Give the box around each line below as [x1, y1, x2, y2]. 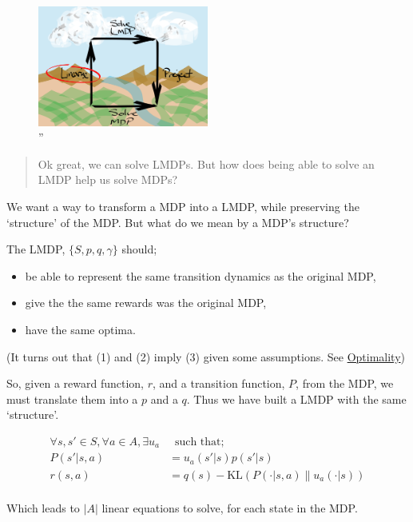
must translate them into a [6, 390, 138, 407]
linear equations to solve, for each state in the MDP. [101, 499, 358, 516]
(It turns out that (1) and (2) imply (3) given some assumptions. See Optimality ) [6, 348, 405, 365]
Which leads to [6, 499, 80, 516]
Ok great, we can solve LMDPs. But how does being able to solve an [38, 155, 375, 172]
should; [121, 241, 157, 257]
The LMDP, [6, 241, 66, 257]
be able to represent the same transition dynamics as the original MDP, [25, 267, 376, 284]
